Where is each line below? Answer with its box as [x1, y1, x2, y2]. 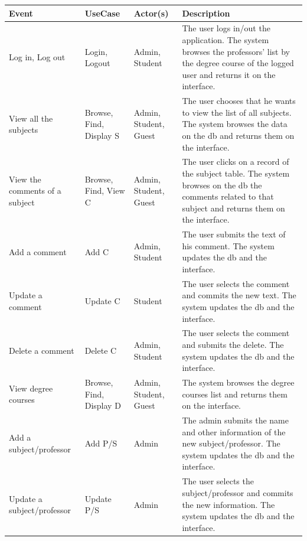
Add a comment [9, 245, 67, 258]
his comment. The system [182, 239, 275, 252]
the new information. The [182, 498, 275, 510]
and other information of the [182, 425, 286, 438]
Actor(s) [133, 6, 169, 19]
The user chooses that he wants [182, 94, 296, 107]
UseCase [84, 6, 120, 19]
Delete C [84, 344, 117, 356]
